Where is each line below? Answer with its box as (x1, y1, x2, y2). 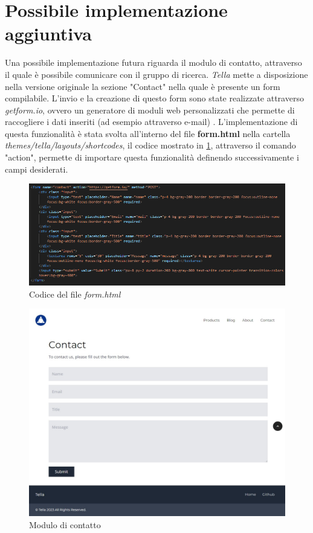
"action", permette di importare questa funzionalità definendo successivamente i (5, 151, 299, 164)
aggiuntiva (5, 21, 92, 46)
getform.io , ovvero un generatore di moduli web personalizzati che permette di (5, 103, 295, 116)
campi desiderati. (5, 162, 68, 175)
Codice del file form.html (29, 287, 121, 300)
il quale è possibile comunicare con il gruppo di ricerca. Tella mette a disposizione (5, 68, 308, 80)
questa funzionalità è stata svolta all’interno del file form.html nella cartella (5, 127, 291, 139)
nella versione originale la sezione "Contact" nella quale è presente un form (5, 80, 280, 92)
